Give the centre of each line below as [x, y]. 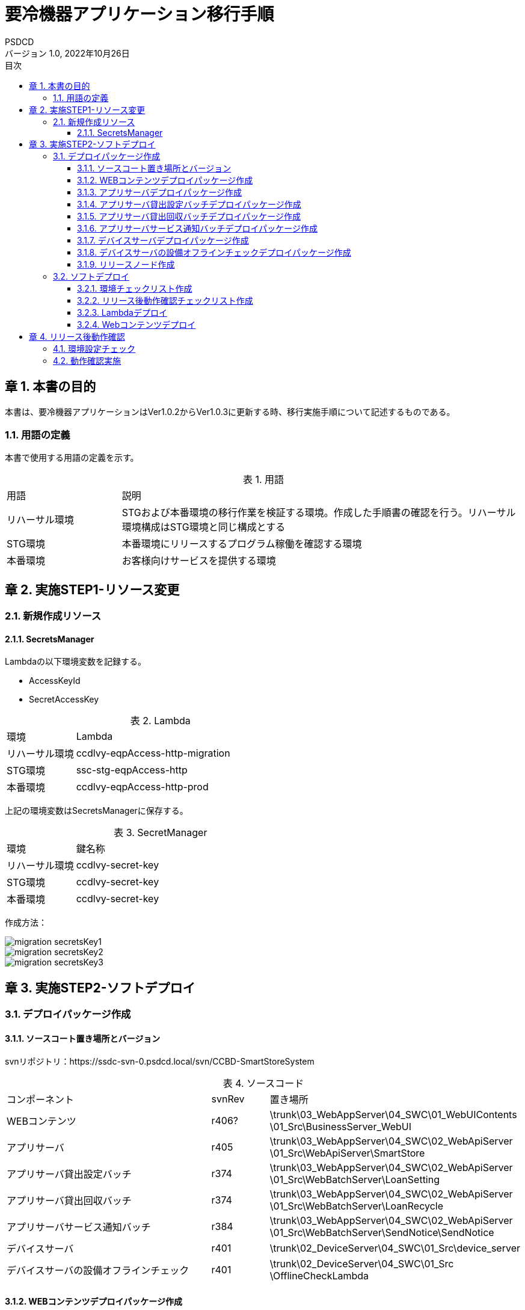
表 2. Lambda [160, 721]
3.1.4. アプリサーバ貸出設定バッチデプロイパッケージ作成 [189, 204]
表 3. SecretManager [161, 833]
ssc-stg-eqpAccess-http [132, 770]
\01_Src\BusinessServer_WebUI [340, 1127]
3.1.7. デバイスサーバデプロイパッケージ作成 [163, 240]
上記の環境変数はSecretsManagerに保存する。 [97, 811]
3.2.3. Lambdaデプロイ [122, 312]
